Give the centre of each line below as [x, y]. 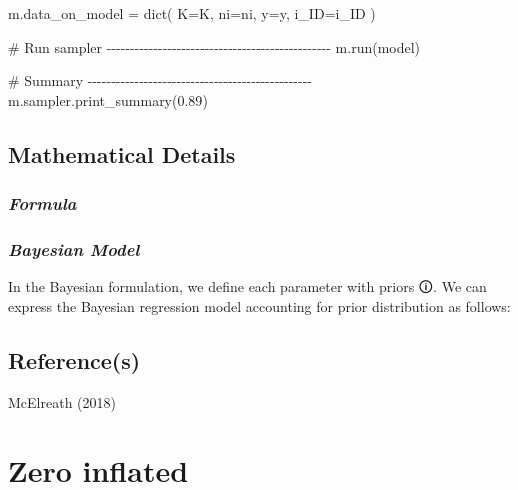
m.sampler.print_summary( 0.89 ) [108, 99]
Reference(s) [74, 359]
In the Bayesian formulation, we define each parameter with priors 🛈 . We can [247, 286]
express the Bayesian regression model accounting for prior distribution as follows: [259, 305]
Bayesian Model [74, 248]
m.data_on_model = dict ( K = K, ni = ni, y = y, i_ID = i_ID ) [192, 13]
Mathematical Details [122, 153]
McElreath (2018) [62, 401]
